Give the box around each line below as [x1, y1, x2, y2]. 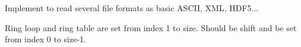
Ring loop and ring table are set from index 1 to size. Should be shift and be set [5, 21, 297, 33]
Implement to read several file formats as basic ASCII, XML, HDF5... [5, 2, 259, 14]
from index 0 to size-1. [5, 33, 86, 45]
